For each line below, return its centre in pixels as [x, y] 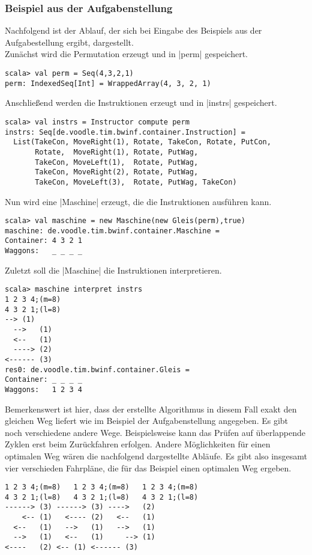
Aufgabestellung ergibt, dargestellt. [69, 42]
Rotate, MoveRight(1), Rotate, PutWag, [117, 152]
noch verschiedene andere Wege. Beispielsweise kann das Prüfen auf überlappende [155, 432]
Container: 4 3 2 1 [43, 241]
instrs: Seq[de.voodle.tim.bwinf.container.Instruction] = [125, 132]
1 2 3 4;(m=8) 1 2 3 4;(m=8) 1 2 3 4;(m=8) [102, 487]
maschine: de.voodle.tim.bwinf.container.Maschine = [112, 231]
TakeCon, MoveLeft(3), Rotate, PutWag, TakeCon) [136, 182]
